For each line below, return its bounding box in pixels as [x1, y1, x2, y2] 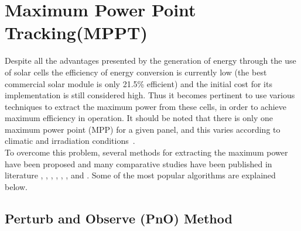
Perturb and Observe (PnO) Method [5, 209, 232, 227]
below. [5, 180, 28, 192]
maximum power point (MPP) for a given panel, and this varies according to [5, 123, 281, 135]
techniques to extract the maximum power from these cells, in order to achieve [5, 100, 287, 112]
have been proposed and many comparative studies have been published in [5, 157, 272, 170]
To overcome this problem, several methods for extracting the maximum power [5, 146, 288, 158]
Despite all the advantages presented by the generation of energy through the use [5, 54, 296, 67]
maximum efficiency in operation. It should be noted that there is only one [5, 112, 273, 124]
